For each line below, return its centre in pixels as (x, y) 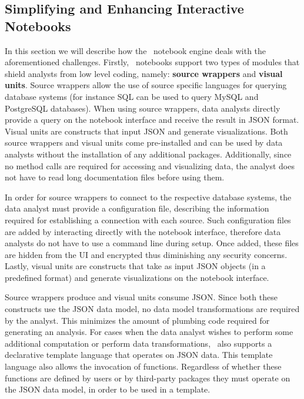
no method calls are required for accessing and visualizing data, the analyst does (150, 165)
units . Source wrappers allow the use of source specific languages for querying (146, 85)
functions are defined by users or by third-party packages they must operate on (148, 378)
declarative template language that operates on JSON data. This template (139, 355)
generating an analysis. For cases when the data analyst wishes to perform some (149, 332)
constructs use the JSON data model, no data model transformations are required (152, 309)
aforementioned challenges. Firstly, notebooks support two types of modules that (152, 62)
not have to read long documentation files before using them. (115, 177)
